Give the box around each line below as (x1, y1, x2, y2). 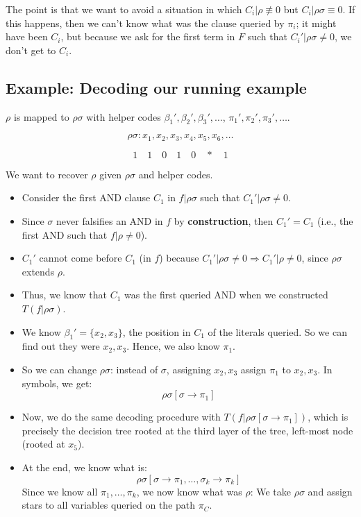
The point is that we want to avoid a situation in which (6, 2, 242, 16)
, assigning (166, 362, 211, 376)
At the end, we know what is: (22, 459, 147, 474)
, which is (308, 409, 349, 424)
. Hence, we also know (126, 339, 220, 353)
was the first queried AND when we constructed (124, 287, 328, 302)
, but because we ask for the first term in (60, 29, 235, 44)
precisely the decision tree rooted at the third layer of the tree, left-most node (22, 423, 353, 437)
